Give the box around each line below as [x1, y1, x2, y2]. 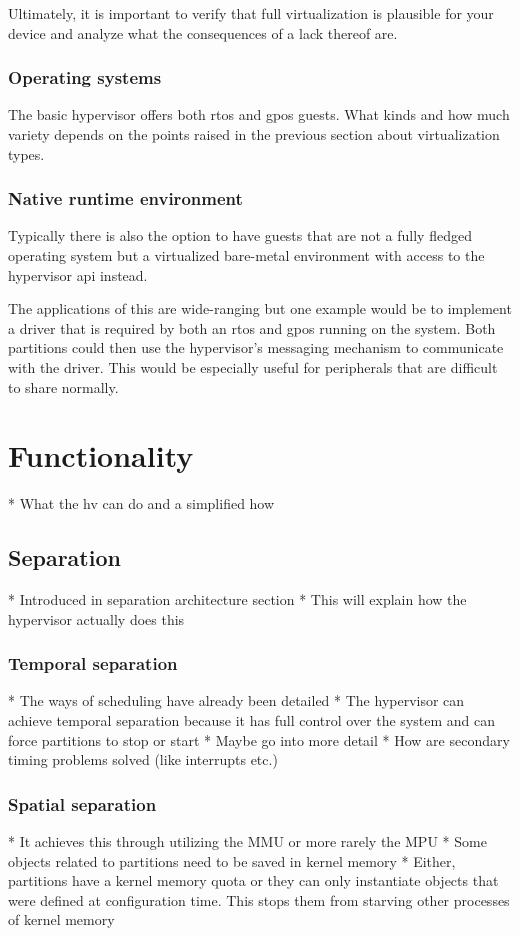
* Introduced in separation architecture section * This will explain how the [8, 589, 467, 610]
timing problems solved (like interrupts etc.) [8, 749, 278, 770]
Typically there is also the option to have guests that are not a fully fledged [8, 225, 472, 246]
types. [8, 143, 45, 164]
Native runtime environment [8, 186, 243, 211]
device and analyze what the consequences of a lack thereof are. [8, 22, 398, 43]
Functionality [8, 435, 194, 476]
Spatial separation [8, 791, 157, 816]
